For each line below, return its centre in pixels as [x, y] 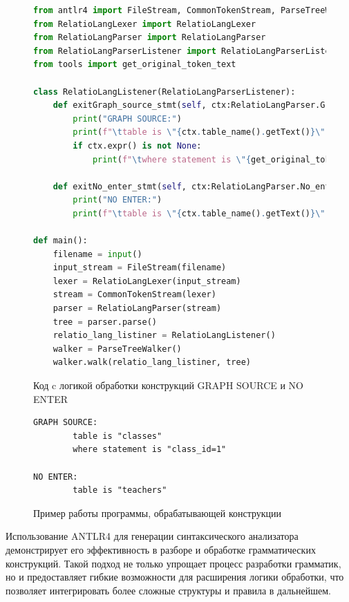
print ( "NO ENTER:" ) [117, 200]
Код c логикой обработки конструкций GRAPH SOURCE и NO [168, 385]
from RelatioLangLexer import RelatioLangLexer [145, 24]
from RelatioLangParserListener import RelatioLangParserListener [189, 51]
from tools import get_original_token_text [135, 65]
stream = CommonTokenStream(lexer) [134, 295]
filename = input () [97, 254]
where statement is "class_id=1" [150, 450]
